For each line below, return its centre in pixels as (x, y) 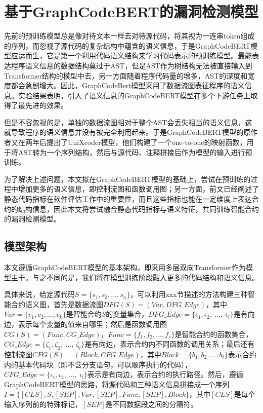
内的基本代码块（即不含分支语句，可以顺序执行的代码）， (98, 364)
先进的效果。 (46, 105)
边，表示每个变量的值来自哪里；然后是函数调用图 (85, 324)
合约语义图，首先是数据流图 (57, 304)
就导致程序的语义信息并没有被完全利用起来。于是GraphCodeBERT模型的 (124, 132)
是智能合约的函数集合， (214, 334)
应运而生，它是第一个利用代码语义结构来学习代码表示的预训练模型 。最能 (131, 55)
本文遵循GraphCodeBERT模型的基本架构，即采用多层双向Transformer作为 (125, 267)
